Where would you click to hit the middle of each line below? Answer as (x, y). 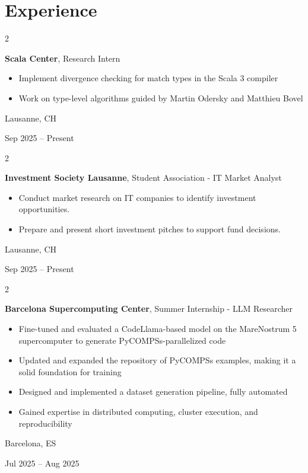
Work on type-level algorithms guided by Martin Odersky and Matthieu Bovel (161, 98)
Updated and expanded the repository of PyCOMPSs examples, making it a (157, 360)
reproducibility (45, 423)
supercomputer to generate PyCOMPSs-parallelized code (122, 340)
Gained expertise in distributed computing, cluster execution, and (138, 411)
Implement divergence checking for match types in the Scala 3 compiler (148, 78)
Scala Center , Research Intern (63, 58)
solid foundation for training (70, 371)
